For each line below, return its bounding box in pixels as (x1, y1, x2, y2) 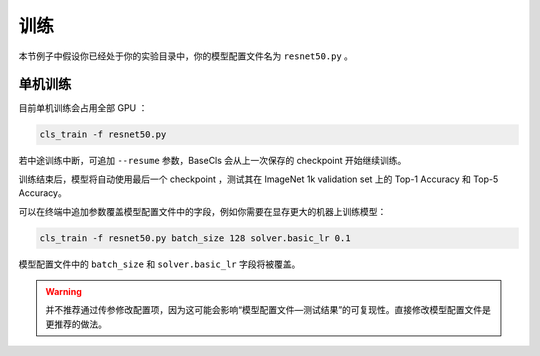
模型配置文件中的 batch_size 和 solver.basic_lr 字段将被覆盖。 (18, 258, 301, 270)
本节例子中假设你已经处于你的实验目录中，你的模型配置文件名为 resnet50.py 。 (18, 50, 354, 62)
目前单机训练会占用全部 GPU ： (18, 102, 148, 114)
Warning (45, 285, 82, 297)
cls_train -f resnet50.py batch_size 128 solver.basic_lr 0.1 (39, 232, 351, 244)
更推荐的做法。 (45, 318, 107, 330)
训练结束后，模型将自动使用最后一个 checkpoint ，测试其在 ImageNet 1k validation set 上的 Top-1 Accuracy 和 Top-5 (18, 173, 499, 185)
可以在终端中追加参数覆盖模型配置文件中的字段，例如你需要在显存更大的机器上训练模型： (18, 205, 387, 217)
